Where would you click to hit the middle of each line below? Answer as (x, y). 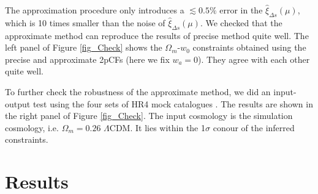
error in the (241, 10)
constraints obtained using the (249, 47)
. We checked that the (241, 22)
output (18, 103)
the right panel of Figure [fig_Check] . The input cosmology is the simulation (149, 116)
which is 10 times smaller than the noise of (85, 22)
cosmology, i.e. (32, 127)
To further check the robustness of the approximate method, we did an (138, 91)
